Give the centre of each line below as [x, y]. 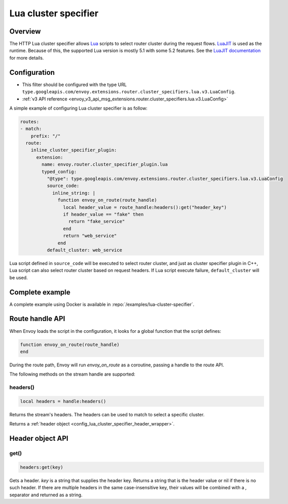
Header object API [39, 439]
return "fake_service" [97, 221]
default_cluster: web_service [84, 250]
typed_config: [59, 171]
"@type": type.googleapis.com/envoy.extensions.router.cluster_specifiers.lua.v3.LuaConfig [165, 179]
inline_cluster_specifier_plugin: [74, 150]
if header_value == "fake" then [103, 214]
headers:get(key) [42, 467]
